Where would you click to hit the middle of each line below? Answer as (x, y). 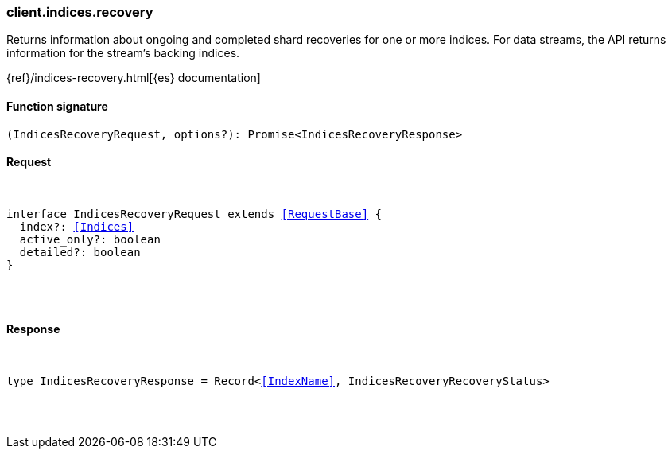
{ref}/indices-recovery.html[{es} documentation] (134, 78)
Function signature (57, 106)
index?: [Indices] (77, 226)
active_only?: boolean (90, 239)
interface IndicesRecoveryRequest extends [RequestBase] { (194, 214)
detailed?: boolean (80, 252)
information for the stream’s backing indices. (123, 53)
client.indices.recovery (80, 12)
